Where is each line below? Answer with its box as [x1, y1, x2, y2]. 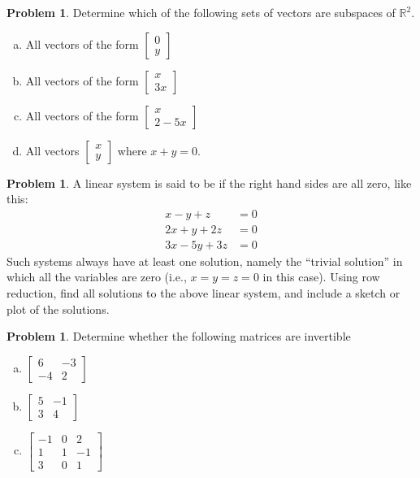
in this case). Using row [262, 268, 380, 285]
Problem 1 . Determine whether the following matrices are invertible [6, 328, 351, 345]
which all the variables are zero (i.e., [6, 268, 187, 285]
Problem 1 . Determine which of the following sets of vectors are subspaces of [6, 4, 396, 20]
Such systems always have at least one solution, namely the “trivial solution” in [6, 252, 403, 269]
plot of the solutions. [6, 300, 110, 317]
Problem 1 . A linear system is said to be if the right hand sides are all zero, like [6, 174, 412, 191]
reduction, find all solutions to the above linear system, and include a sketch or [6, 285, 401, 302]
